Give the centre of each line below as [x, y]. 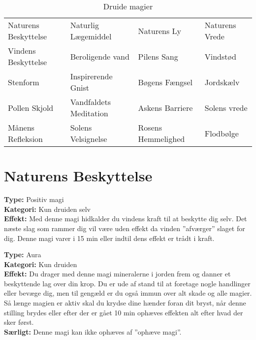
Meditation [89, 113]
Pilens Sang [158, 56]
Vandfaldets [90, 102]
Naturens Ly [160, 31]
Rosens [150, 127]
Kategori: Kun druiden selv [47, 209]
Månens [21, 127]
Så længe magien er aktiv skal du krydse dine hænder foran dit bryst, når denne [125, 303]
